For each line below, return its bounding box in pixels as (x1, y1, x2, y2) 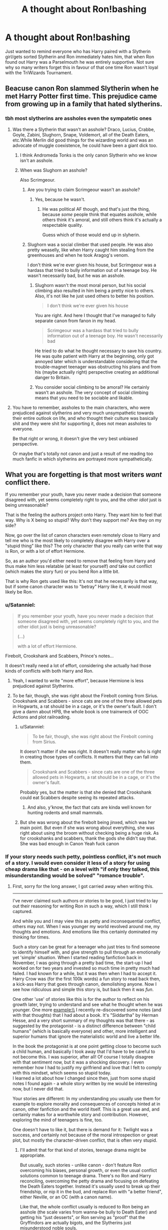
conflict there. (5, 478, 50, 487)
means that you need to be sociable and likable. (34, 395, 133, 401)
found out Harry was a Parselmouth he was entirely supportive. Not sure (5, 59, 154, 65)
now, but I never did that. (12, 1086, 64, 1092)
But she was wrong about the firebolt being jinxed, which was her (19, 819, 155, 825)
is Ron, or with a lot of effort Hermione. (5, 548, 85, 554)
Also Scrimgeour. (19, 177, 56, 183)
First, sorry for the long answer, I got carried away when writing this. (12, 883, 154, 889)
